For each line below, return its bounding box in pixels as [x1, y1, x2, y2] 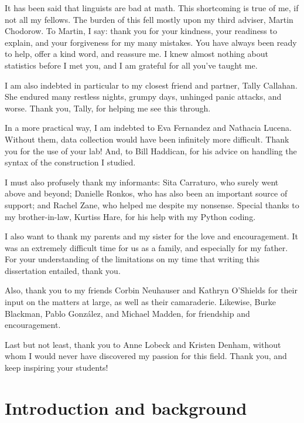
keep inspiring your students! [5, 361, 108, 374]
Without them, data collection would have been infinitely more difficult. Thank [5, 133, 289, 145]
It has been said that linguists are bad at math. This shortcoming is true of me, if [5, 2, 299, 13]
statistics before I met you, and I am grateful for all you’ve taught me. [5, 59, 258, 71]
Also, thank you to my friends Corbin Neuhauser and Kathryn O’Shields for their [5, 284, 298, 296]
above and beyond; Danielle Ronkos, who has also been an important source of [5, 187, 288, 199]
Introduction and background [5, 395, 247, 419]
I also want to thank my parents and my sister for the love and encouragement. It [5, 230, 298, 242]
